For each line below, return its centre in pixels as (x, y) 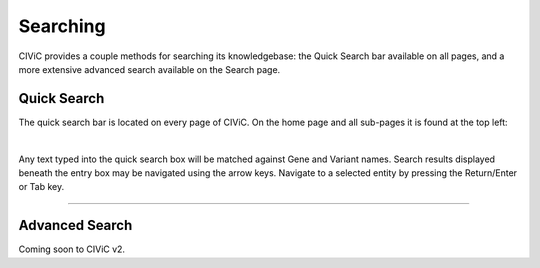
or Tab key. (41, 187)
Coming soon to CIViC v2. (71, 249)
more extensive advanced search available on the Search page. (149, 69)
